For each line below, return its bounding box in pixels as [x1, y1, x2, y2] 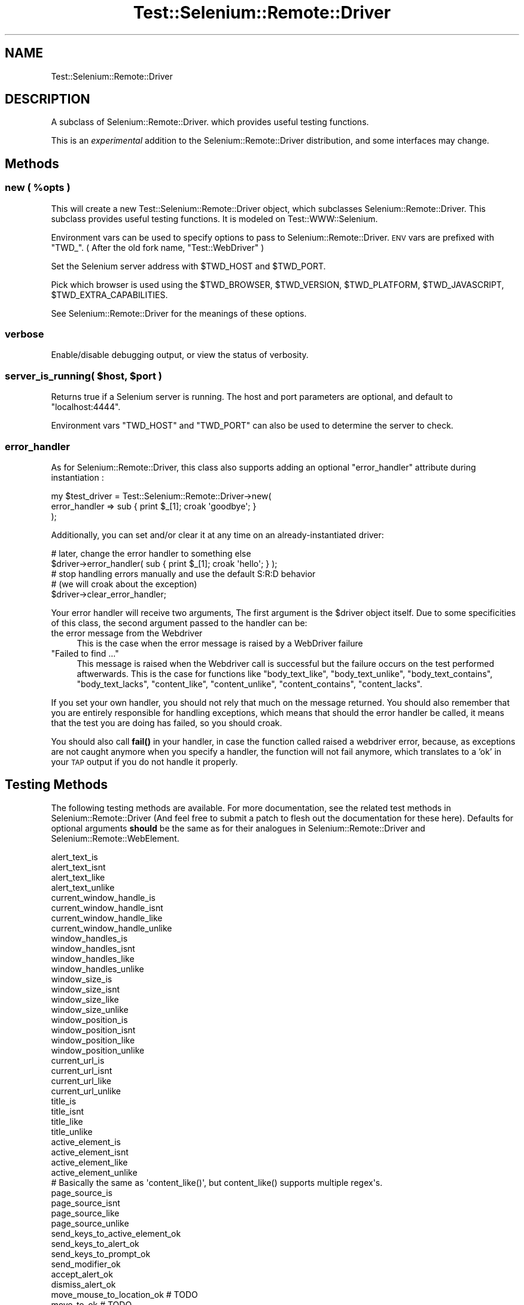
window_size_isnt [51, 984, 120, 994]
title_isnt [51, 1106, 84, 1116]
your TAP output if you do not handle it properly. [51, 756, 238, 767]
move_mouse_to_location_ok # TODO [51, 1289, 198, 1300]
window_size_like [51, 994, 119, 1004]
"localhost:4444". [51, 402, 121, 412]
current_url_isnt [51, 1065, 112, 1076]
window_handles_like [51, 953, 135, 964]
